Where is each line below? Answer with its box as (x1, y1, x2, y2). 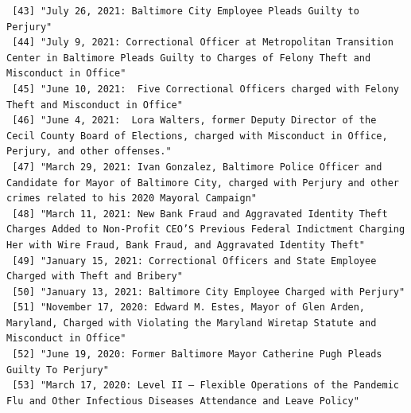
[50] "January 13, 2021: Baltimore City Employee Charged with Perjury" (12, 286, 405, 298)
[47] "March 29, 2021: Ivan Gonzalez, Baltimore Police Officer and (12, 161, 382, 173)
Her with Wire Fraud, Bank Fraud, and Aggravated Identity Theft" (6, 239, 366, 251)
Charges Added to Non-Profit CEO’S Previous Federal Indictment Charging (6, 224, 405, 236)
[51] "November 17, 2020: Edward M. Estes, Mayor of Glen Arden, (12, 302, 366, 314)
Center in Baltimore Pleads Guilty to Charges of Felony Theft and (6, 52, 371, 64)
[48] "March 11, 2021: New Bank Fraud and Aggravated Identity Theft (12, 208, 388, 220)
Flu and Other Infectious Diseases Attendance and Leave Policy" (6, 395, 359, 407)
